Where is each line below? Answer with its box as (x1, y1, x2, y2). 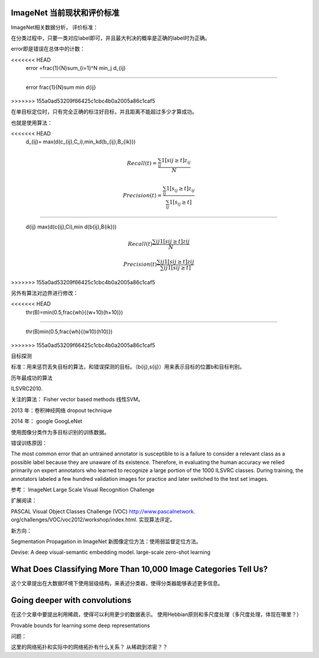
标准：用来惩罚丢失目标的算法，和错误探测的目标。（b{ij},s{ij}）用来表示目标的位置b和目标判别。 (11, 363, 245, 370)
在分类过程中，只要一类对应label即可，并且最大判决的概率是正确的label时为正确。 (11, 34, 210, 41)
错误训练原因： (11, 439, 47, 447)
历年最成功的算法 (11, 374, 53, 381)
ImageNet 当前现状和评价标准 (11, 8, 120, 18)
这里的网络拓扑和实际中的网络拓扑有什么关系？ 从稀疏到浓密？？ (11, 643, 168, 651)
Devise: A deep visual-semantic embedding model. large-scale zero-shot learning (11, 548, 211, 556)
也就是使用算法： (11, 119, 53, 126)
